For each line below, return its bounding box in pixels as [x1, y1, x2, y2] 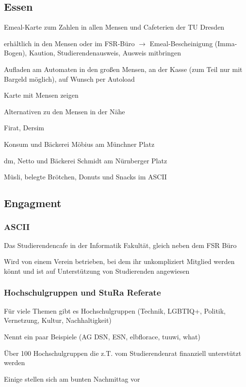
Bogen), [4, 48, 27, 58]
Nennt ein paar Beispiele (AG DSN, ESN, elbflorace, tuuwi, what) [4, 331, 200, 341]
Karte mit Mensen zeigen [4, 90, 79, 100]
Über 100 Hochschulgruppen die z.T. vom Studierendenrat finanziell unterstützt [4, 348, 242, 358]
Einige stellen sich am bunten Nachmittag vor [4, 373, 140, 384]
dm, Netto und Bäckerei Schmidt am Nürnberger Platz [4, 155, 167, 165]
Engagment [4, 195, 62, 211]
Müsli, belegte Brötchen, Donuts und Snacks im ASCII [4, 172, 167, 182]
